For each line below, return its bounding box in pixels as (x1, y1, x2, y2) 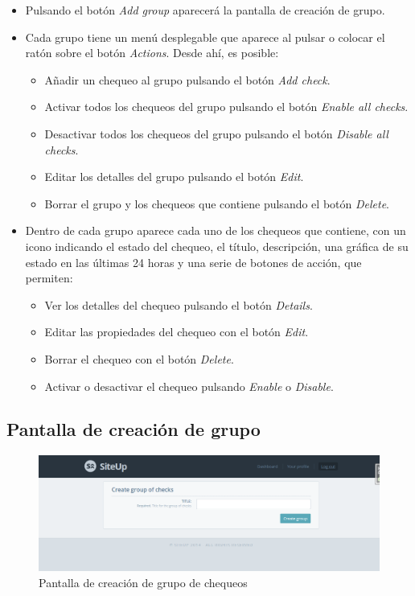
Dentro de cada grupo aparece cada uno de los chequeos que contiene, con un (25, 222, 406, 239)
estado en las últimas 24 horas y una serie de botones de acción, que (25, 253, 362, 270)
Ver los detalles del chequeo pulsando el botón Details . (44, 296, 313, 313)
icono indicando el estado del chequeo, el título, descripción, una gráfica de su (25, 237, 409, 254)
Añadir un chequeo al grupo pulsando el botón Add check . (44, 71, 331, 88)
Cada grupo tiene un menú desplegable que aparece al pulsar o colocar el (25, 28, 385, 45)
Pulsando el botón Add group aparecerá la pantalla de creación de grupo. (25, 2, 385, 18)
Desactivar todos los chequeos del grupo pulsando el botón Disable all (44, 125, 388, 142)
